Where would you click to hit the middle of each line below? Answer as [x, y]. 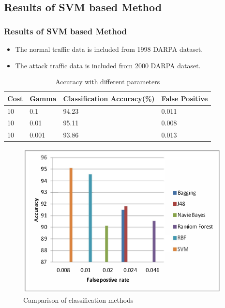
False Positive [185, 98]
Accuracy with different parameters [108, 82]
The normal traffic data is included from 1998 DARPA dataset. [109, 49]
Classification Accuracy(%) [109, 98]
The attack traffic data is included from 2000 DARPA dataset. [108, 65]
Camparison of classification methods [78, 300]
